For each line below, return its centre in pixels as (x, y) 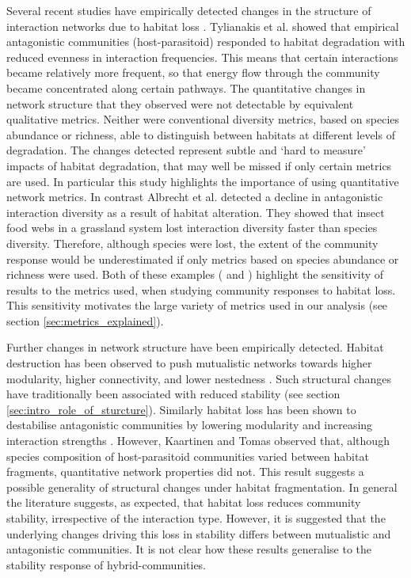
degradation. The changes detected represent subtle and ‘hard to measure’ (186, 150)
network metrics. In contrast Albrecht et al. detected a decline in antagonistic (195, 197)
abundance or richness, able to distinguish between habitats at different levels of (201, 134)
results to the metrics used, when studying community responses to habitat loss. (201, 289)
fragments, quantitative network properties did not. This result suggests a (185, 472)
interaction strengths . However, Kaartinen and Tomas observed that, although (198, 441)
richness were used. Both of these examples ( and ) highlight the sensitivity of (195, 274)
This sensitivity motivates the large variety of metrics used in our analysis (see (197, 305)
